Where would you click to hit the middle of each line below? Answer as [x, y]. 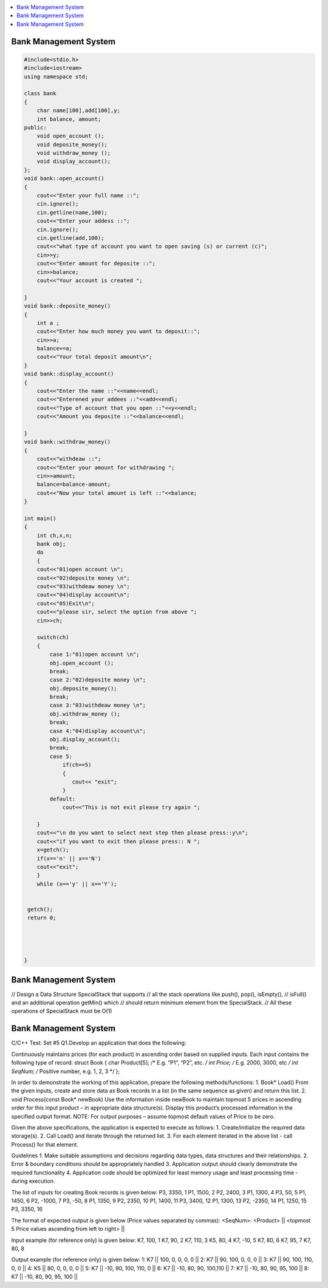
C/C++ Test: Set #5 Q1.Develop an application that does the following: [99, 1043]
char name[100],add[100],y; [79, 111]
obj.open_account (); [82, 663]
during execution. [33, 1181]
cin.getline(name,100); [72, 212]
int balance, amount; [69, 119]
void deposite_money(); [72, 145]
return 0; [42, 918]
